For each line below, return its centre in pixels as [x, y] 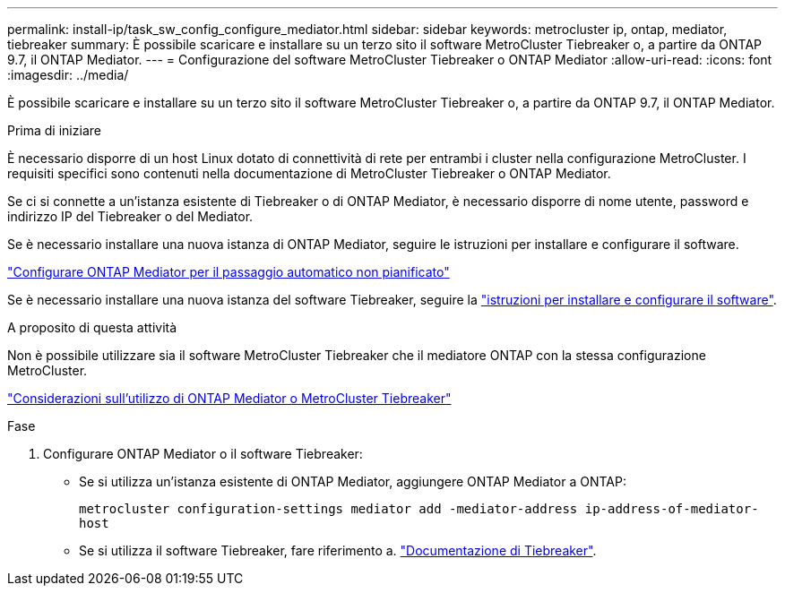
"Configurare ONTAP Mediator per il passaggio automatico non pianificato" [229, 272]
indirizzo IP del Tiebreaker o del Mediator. [130, 216]
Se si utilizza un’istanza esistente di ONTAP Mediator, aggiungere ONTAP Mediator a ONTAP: [353, 481]
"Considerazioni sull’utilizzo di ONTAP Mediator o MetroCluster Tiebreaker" [229, 398]
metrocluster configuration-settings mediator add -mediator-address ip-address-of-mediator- [419, 509]
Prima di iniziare [54, 130]
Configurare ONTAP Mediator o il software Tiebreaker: [203, 454]
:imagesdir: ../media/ [68, 75]
